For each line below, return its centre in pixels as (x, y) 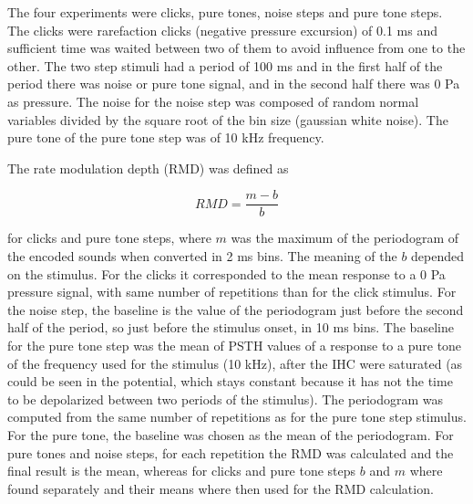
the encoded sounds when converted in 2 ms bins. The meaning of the (202, 256)
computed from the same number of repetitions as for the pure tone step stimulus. (237, 417)
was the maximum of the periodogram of (344, 238)
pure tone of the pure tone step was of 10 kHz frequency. (166, 137)
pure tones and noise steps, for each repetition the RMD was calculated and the (231, 452)
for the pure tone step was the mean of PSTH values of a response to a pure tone (235, 345)
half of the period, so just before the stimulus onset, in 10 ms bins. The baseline (231, 327)
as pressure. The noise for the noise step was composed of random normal (213, 101)
